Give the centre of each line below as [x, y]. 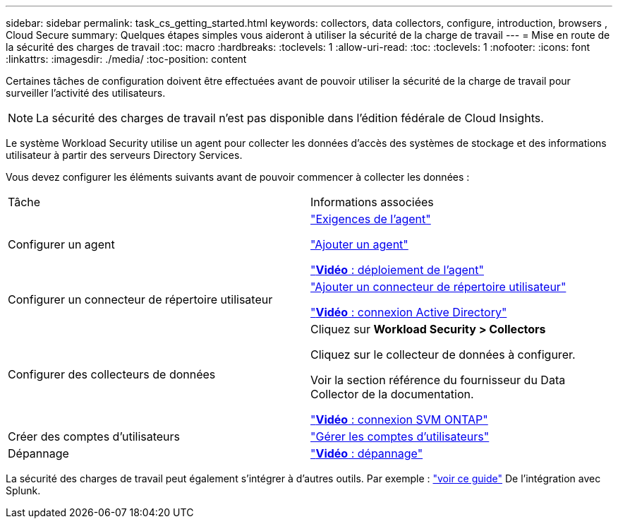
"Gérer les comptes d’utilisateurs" [400, 436]
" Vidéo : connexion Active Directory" [409, 312]
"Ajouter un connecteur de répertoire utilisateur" [438, 287]
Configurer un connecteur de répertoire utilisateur [140, 299]
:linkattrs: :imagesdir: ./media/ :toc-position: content [126, 59]
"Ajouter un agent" [359, 244]
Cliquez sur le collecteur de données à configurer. [443, 355]
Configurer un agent [61, 244]
